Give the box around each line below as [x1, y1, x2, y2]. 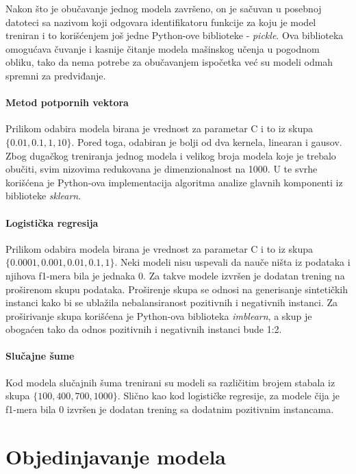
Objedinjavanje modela [5, 442, 226, 470]
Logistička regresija [5, 215, 99, 229]
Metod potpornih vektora [5, 95, 129, 110]
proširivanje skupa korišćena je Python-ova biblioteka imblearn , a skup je [5, 308, 312, 323]
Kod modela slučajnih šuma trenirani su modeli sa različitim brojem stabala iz [5, 375, 335, 389]
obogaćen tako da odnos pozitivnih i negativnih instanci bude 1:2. [5, 322, 282, 336]
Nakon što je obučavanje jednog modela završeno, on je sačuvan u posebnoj [5, 1, 322, 15]
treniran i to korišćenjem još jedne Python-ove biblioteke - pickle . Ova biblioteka [5, 28, 344, 42]
